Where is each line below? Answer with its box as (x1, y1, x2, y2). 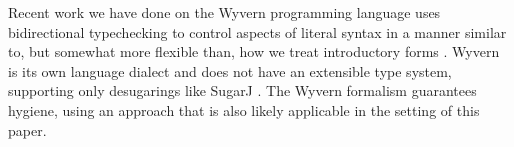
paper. (8, 119, 47, 140)
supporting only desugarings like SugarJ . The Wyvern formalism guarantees (8, 80, 477, 101)
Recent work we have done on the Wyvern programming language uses (8, 2, 441, 22)
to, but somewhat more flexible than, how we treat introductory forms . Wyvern (8, 41, 500, 62)
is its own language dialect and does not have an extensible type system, (8, 60, 452, 81)
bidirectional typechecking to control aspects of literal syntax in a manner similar (8, 21, 507, 42)
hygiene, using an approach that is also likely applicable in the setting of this (8, 99, 480, 120)
